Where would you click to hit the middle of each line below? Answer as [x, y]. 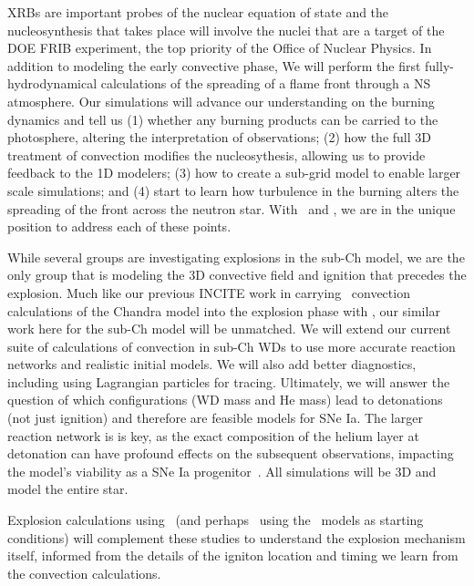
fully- [439, 65]
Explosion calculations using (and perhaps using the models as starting [216, 520]
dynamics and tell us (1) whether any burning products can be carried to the [223, 119]
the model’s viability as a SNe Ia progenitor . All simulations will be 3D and [222, 471]
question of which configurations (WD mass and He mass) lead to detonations [225, 400]
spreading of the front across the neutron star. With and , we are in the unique [232, 208]
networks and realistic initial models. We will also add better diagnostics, [212, 364]
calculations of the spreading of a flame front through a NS [266, 83]
